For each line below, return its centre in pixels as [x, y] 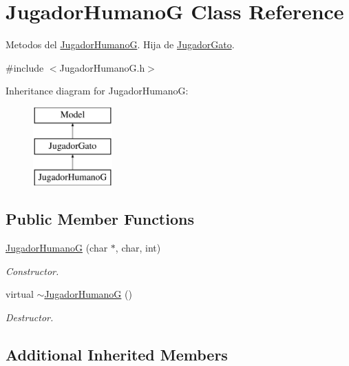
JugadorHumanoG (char [57, 248]
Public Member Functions [100, 219]
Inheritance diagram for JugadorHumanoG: [97, 91]
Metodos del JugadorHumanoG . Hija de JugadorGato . [120, 44]
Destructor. [30, 317]
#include [25, 67]
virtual [20, 294]
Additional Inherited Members [117, 354]
